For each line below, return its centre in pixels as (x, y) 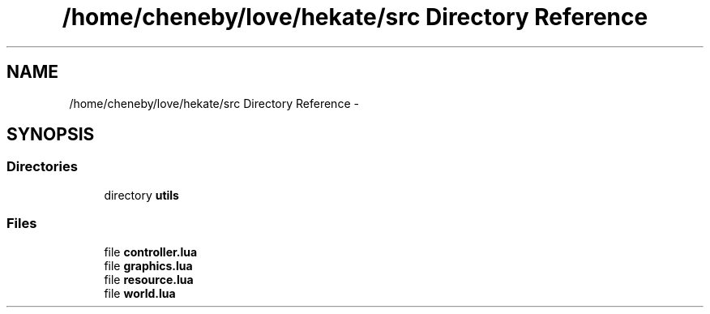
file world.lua (140, 293)
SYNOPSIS (51, 135)
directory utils (141, 195)
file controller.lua (151, 252)
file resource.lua (149, 279)
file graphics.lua (148, 265)
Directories (42, 167)
